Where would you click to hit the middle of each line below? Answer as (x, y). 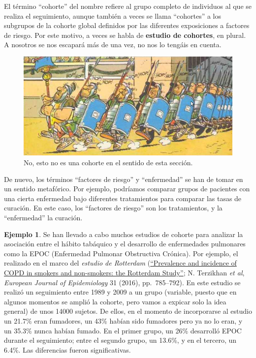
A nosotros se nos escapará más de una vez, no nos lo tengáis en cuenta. (113, 45)
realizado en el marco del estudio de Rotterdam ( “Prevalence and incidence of (120, 263)
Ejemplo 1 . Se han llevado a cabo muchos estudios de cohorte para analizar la (124, 234)
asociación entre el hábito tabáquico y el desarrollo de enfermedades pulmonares (125, 244)
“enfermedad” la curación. (43, 218)
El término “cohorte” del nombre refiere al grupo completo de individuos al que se (128, 6)
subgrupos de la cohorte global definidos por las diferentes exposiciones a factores (127, 25)
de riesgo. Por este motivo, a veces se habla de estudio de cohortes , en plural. (125, 35)
